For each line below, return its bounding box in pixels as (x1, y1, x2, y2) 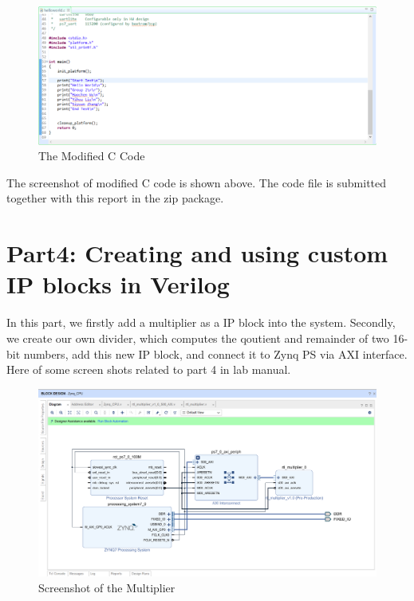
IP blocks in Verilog (6, 268, 230, 300)
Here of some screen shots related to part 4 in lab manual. (6, 361, 291, 378)
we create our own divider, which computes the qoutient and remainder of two (6, 329, 389, 346)
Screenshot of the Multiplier (38, 579, 175, 595)
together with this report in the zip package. (6, 190, 224, 206)
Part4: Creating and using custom (6, 237, 388, 269)
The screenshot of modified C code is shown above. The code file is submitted (6, 174, 387, 191)
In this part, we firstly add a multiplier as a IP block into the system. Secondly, (6, 314, 396, 331)
